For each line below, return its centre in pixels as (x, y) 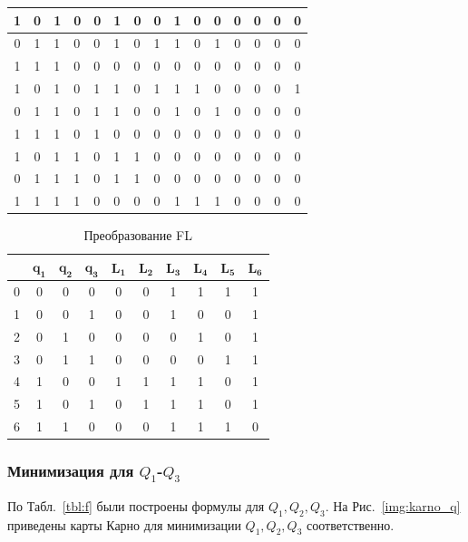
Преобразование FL (138, 235)
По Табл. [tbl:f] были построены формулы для (136, 505)
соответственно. (350, 524)
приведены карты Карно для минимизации (124, 524)
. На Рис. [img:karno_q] (393, 505)
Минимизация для (71, 471)
